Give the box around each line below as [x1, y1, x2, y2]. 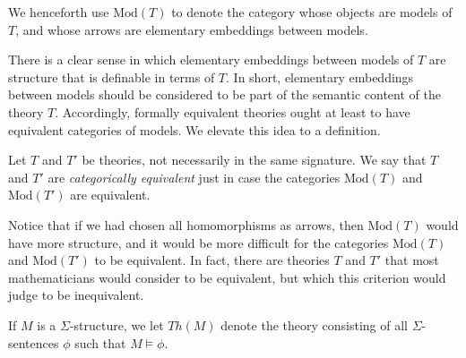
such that [74, 333, 126, 352]
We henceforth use [8, 3, 109, 21]
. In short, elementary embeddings [226, 67, 414, 86]
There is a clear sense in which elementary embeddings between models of [8, 50, 414, 69]
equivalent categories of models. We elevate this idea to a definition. [8, 120, 381, 139]
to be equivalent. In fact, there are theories [94, 251, 330, 269]
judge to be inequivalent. [8, 286, 144, 304]
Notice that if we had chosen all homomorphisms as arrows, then [8, 215, 364, 234]
